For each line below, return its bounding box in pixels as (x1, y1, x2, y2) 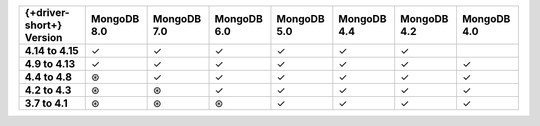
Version (24, 31, 63, 44)
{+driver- (24, 6, 70, 19)
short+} (24, 18, 63, 32)
